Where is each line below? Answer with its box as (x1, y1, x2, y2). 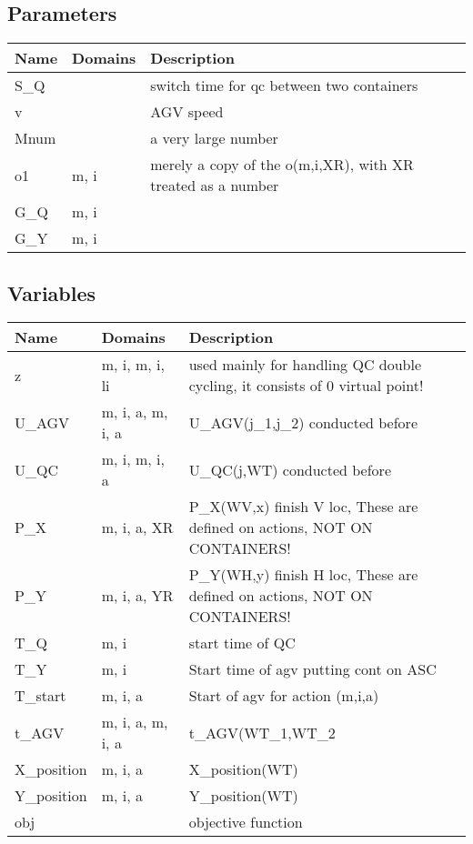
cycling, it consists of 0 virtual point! (188, 375, 424, 397)
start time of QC (188, 632, 296, 654)
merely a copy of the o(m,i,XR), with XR (150, 154, 414, 176)
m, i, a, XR (101, 517, 174, 538)
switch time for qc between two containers (150, 75, 418, 96)
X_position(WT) (188, 759, 298, 780)
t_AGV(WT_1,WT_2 (188, 721, 336, 743)
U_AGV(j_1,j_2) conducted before (188, 411, 418, 433)
